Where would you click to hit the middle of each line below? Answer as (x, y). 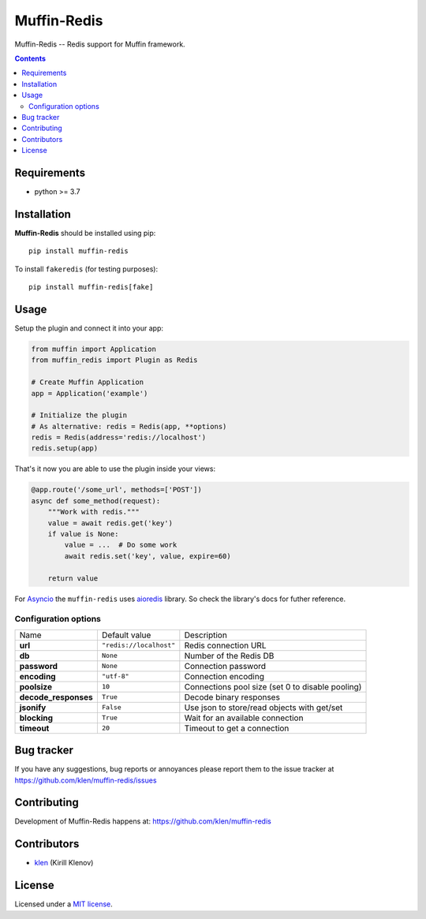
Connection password (225, 666)
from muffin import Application (94, 349)
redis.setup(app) (65, 448)
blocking (36, 718)
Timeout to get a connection (237, 728)
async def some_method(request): (96, 501)
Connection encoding (224, 676)
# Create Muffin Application (88, 382)
